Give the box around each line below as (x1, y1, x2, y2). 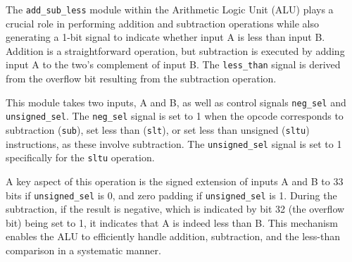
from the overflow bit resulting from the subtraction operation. (6, 71, 277, 86)
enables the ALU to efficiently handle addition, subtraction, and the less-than (6, 229, 341, 244)
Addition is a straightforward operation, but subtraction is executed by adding (6, 43, 345, 58)
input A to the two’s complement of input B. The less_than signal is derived (6, 57, 341, 72)
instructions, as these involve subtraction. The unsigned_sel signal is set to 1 (6, 136, 342, 151)
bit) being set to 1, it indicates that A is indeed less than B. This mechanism (6, 215, 339, 230)
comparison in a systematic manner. (6, 243, 161, 257)
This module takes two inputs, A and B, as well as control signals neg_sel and (6, 94, 346, 109)
